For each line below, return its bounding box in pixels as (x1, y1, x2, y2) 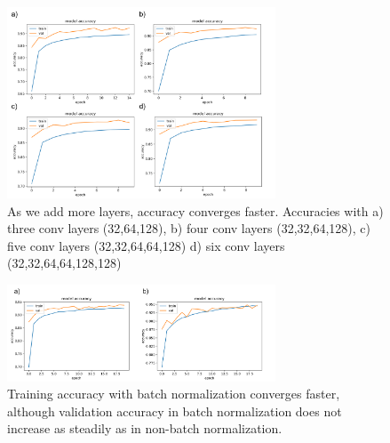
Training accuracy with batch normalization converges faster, (7, 384, 340, 403)
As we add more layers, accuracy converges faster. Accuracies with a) (7, 201, 384, 220)
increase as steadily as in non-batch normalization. (7, 419, 283, 438)
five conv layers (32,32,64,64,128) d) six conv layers (7, 236, 285, 254)
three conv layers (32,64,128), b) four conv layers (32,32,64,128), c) (7, 219, 371, 238)
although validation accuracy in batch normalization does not (7, 401, 342, 420)
